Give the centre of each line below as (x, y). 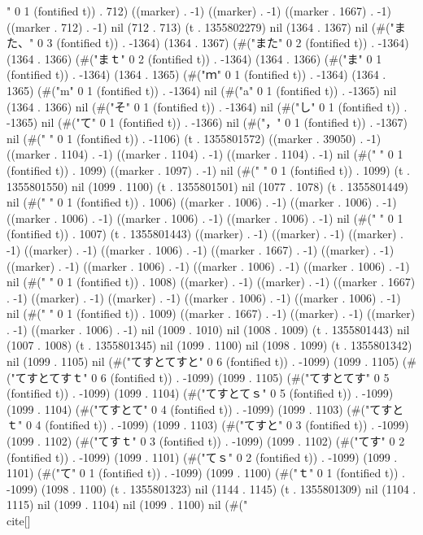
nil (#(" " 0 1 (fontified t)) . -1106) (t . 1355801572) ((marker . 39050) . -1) (194, 138)
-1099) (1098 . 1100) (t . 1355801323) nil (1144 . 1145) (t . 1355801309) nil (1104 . (211, 488)
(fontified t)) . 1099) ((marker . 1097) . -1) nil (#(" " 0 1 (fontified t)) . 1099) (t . (208, 170)
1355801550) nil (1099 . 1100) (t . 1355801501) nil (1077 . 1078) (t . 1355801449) (207, 186)
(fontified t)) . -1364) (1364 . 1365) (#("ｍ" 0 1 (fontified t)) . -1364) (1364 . (196, 74)
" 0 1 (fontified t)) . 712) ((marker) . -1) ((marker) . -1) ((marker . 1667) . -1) (199, 11)
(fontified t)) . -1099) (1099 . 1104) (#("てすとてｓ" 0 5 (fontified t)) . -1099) (200, 393)
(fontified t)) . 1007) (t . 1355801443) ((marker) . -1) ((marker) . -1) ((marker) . (205, 234)
